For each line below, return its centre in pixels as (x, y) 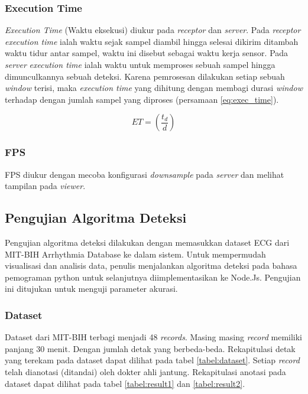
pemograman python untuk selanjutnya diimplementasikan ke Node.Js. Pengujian (153, 277)
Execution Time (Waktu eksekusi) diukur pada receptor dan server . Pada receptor (153, 30)
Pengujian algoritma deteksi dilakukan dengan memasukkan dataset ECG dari (147, 242)
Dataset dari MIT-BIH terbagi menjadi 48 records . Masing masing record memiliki (154, 337)
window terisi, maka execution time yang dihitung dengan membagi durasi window (154, 88)
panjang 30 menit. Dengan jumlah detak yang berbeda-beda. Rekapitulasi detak (150, 348)
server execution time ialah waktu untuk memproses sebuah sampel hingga (140, 64)
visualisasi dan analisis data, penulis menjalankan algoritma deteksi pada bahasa (151, 266)
